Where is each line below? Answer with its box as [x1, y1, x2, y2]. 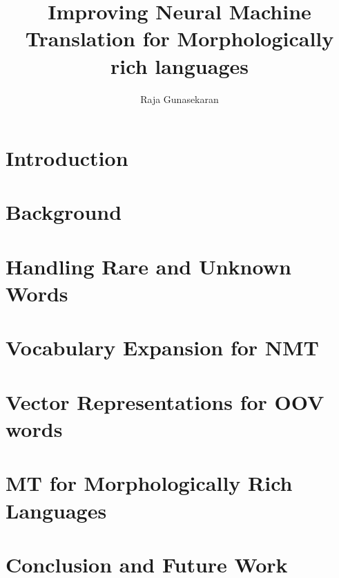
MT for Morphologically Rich [6, 469, 293, 497]
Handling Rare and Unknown [6, 252, 291, 280]
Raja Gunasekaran [140, 91, 219, 106]
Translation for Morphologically [25, 24, 334, 53]
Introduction [6, 144, 128, 172]
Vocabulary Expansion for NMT [6, 333, 320, 362]
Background [6, 198, 122, 226]
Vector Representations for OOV [6, 387, 325, 416]
